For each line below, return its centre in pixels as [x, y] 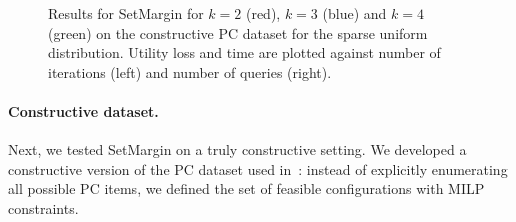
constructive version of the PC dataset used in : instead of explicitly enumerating [258, 168]
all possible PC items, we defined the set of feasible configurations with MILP [246, 188]
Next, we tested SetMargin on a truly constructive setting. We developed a [237, 149]
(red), [263, 13]
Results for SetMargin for [126, 13]
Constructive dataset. [83, 110]
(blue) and [354, 13]
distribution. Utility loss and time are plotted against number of [244, 52]
